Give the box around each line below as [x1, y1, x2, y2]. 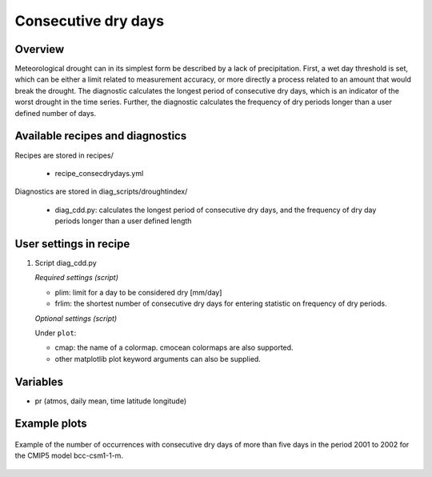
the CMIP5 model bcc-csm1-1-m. [14, 451, 124, 460]
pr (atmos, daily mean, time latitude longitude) [34, 396, 187, 406]
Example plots [14, 417, 87, 431]
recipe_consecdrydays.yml [54, 168, 144, 178]
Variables [14, 375, 64, 388]
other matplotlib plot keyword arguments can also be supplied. [54, 354, 262, 363]
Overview [14, 42, 65, 56]
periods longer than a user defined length [54, 216, 192, 226]
